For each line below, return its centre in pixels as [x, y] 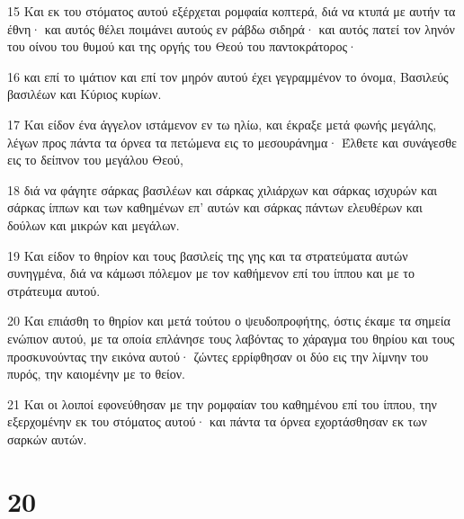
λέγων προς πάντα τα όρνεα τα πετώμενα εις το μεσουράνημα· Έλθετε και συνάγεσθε [232, 142]
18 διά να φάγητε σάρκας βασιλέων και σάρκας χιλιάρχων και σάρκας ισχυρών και [222, 189]
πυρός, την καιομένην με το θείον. [96, 374]
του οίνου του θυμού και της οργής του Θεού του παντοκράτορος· [183, 46]
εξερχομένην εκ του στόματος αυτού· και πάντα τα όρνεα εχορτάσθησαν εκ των [217, 421]
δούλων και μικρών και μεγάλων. [94, 224]
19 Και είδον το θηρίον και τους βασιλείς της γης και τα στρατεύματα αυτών [208, 255]
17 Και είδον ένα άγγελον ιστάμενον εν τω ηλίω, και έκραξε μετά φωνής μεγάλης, [222, 124]
